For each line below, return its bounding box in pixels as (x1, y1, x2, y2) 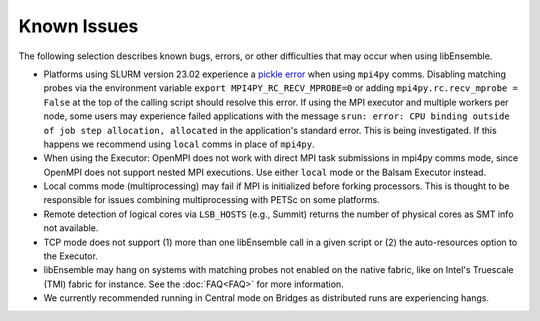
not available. (43, 222, 99, 234)
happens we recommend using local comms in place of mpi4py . (43, 138, 315, 150)
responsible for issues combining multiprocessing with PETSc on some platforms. (43, 194, 380, 206)
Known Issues (18, 15, 139, 37)
